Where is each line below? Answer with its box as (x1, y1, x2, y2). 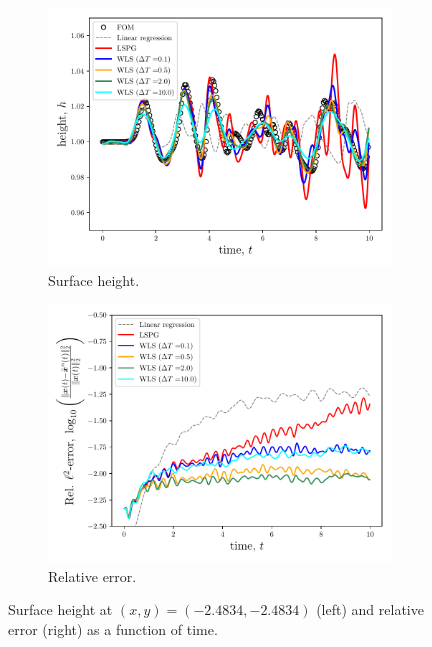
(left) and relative (316, 599, 424, 620)
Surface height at (8, 599, 113, 620)
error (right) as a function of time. (8, 618, 218, 639)
